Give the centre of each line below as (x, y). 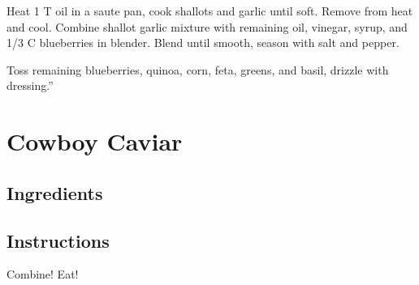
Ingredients (55, 192)
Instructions (58, 240)
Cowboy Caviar (95, 141)
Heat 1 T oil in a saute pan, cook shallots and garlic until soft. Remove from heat (210, 11)
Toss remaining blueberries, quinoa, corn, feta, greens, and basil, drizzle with (198, 69)
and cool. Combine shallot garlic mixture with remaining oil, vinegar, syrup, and (207, 26)
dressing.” (30, 85)
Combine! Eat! (43, 274)
